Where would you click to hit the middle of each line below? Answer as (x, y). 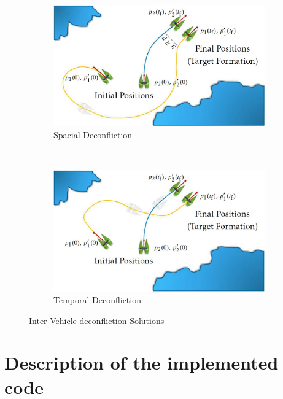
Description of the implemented (141, 362)
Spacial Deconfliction (93, 134)
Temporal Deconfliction (97, 300)
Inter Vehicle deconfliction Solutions (97, 320)
